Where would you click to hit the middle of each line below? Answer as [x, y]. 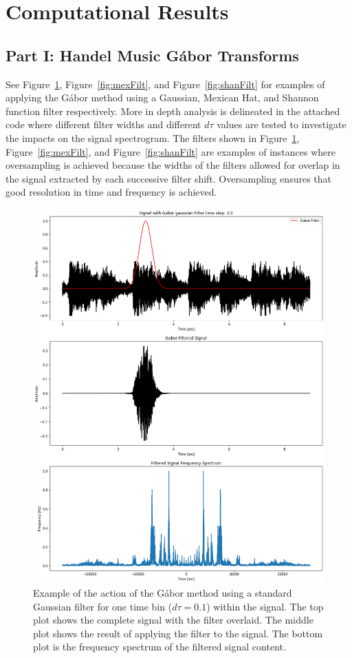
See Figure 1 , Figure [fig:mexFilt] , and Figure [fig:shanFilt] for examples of [165, 84]
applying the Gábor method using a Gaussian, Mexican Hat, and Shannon [162, 97]
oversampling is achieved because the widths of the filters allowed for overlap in [173, 165]
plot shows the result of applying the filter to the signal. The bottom [178, 633]
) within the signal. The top [265, 606]
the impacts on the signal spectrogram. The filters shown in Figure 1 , [153, 137]
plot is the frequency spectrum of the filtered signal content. [159, 647]
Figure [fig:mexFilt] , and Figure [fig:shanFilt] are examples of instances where [171, 151]
